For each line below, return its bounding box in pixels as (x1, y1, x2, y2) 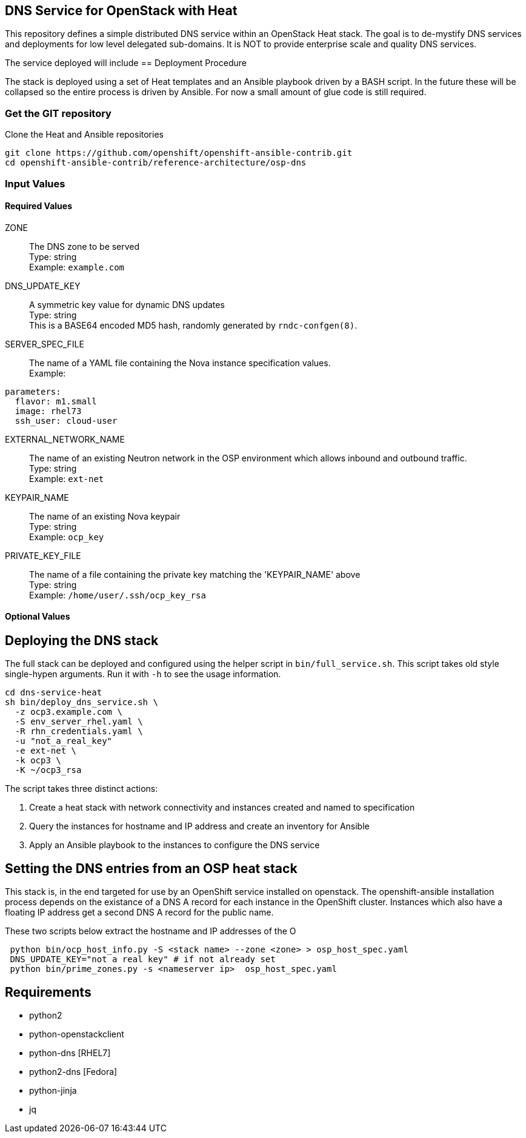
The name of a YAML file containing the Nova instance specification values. (29, 357, 331, 368)
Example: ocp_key (29, 531, 104, 542)
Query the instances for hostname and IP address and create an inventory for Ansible (29, 821, 370, 832)
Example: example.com (29, 261, 124, 272)
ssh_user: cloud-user (15, 415, 118, 426)
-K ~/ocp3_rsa (15, 765, 82, 775)
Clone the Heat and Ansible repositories (5, 129, 164, 140)
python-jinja (29, 1085, 77, 1096)
